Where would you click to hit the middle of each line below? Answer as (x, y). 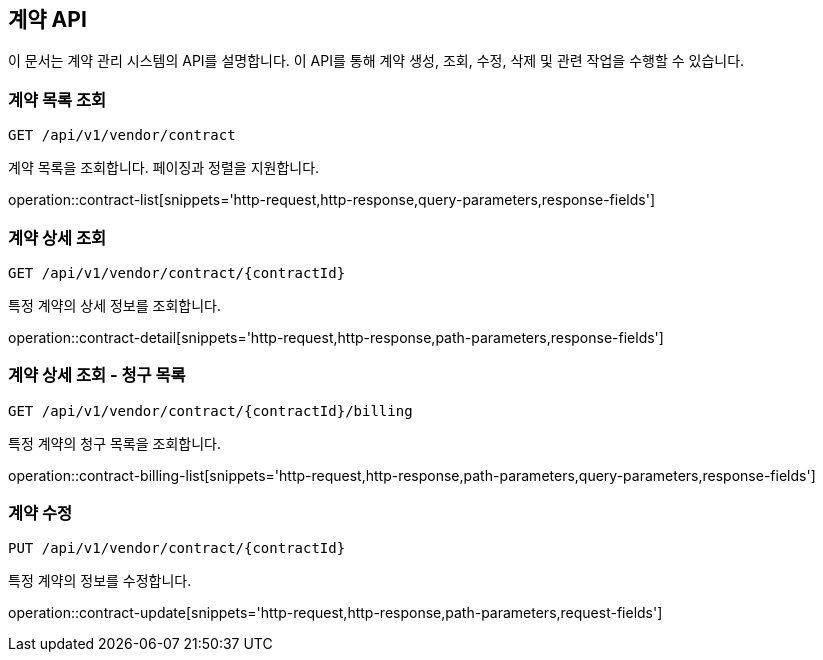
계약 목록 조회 (57, 99)
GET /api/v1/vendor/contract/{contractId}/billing (210, 410)
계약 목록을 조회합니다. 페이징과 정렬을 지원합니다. (164, 168)
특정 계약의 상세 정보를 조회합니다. (114, 305)
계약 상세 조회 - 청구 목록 (97, 375)
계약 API (47, 19)
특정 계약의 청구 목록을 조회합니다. (114, 443)
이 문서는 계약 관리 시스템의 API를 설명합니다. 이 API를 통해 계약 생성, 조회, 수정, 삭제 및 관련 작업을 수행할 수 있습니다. (376, 61)
